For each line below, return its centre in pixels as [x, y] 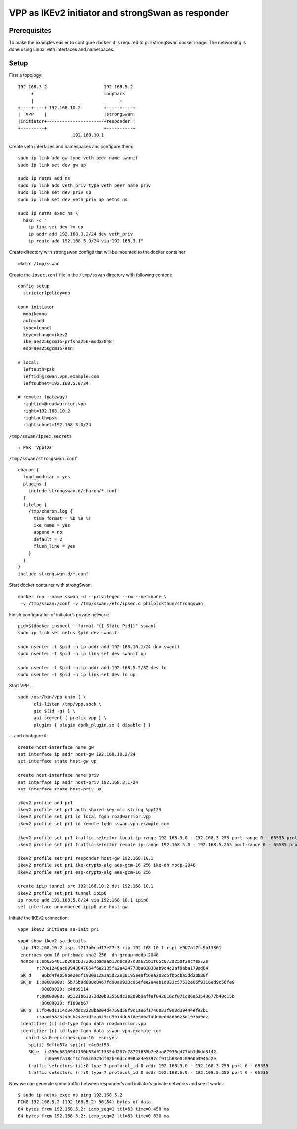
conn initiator [36, 307]
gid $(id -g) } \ [54, 711]
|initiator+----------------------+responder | [77, 121]
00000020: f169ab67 [65, 1003]
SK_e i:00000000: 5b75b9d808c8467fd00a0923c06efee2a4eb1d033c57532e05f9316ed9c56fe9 [127, 982]
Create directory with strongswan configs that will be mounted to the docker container [97, 252]
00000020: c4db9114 [65, 989]
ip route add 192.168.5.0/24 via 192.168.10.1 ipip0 [83, 900]
